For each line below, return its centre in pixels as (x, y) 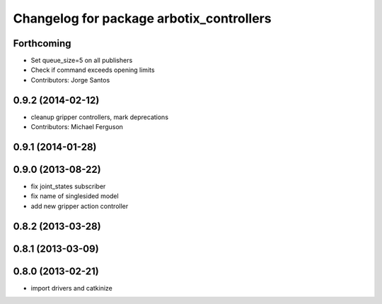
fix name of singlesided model (75, 196)
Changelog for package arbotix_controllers (142, 18)
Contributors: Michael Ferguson (77, 127)
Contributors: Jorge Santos (70, 80)
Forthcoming (42, 43)
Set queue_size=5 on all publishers (82, 61)
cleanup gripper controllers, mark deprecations (100, 117)
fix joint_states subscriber (68, 186)
